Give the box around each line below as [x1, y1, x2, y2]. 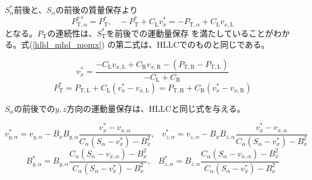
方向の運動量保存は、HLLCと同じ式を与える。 [66, 102, 245, 114]
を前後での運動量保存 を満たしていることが [106, 26, 274, 39]
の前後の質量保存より [55, 4, 138, 15]
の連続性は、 [47, 26, 97, 39]
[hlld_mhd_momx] [32, 38, 102, 51]
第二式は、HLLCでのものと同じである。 [115, 38, 270, 51]
